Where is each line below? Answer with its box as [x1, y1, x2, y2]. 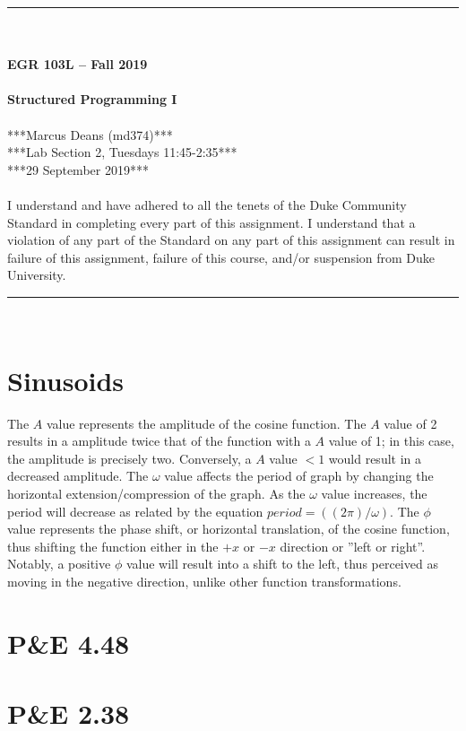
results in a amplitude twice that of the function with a [7, 431, 311, 450]
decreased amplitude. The [7, 466, 149, 485]
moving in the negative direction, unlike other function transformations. [7, 571, 401, 590]
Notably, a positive [7, 554, 111, 573]
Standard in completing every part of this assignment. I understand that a [7, 213, 416, 231]
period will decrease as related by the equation [7, 501, 263, 520]
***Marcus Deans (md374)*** [7, 125, 173, 144]
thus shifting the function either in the [7, 536, 219, 555]
